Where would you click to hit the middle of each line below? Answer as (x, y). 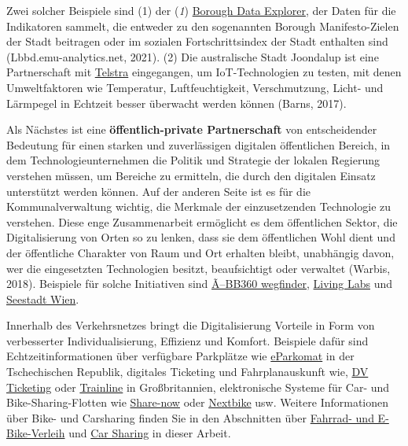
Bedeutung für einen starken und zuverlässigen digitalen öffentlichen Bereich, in (198, 144)
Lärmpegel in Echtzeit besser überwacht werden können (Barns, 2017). (176, 103)
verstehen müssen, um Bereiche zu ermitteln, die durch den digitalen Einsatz (191, 175)
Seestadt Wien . (43, 299)
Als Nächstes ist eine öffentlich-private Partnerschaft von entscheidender (192, 129)
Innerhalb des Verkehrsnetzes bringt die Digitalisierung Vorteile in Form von (191, 325)
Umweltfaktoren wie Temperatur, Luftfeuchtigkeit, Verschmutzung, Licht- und (195, 87)
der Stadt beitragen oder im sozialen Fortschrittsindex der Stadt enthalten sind (197, 41)
